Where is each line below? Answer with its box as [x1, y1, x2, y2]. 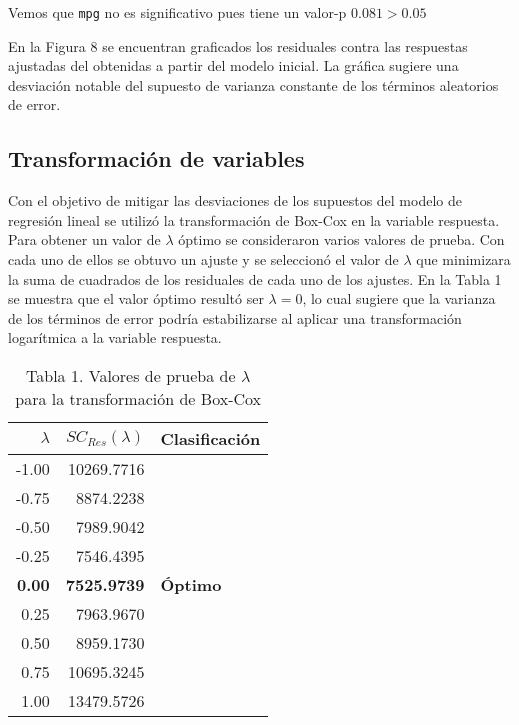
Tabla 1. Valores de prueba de [26, 363, 236, 387]
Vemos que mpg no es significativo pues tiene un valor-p [8, 2, 347, 22]
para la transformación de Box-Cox [15, 386, 262, 410]
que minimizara [416, 249, 511, 270]
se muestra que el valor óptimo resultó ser [8, 288, 264, 309]
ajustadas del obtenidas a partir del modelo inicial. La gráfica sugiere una [8, 55, 459, 76]
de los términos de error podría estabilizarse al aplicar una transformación [8, 307, 462, 328]
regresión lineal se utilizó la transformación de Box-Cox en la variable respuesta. [8, 209, 500, 230]
